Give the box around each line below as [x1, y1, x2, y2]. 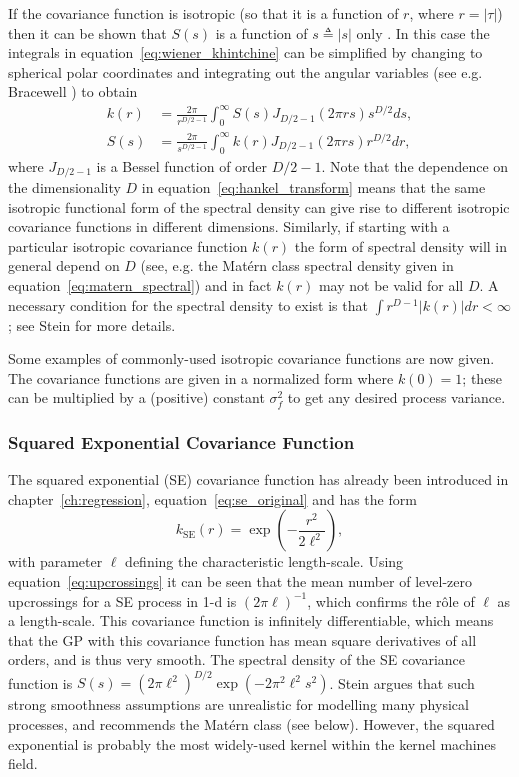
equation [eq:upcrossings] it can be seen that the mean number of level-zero [8, 571, 472, 592]
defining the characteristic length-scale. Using [125, 551, 404, 572]
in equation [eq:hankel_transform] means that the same [141, 177, 486, 198]
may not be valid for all [318, 275, 464, 296]
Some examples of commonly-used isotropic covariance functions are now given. [8, 348, 495, 369]
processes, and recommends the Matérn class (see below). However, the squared [8, 714, 495, 735]
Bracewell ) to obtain [8, 81, 138, 102]
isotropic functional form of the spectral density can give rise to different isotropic [8, 196, 510, 217]
